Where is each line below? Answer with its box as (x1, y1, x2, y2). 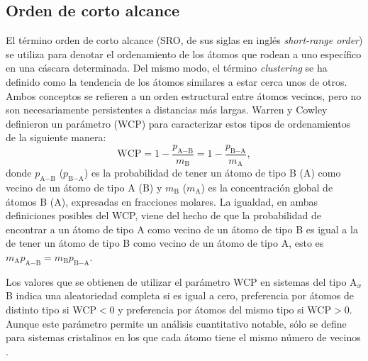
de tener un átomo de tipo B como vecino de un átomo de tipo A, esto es (6, 235, 324, 250)
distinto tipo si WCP (6, 301, 96, 316)
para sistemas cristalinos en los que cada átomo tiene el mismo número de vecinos (6, 330, 361, 345)
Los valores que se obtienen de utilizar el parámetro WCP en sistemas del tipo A (6, 274, 357, 289)
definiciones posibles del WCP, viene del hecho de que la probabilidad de (6, 208, 321, 223)
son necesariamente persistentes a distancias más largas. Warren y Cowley (6, 102, 328, 117)
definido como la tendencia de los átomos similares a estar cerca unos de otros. (6, 74, 347, 89)
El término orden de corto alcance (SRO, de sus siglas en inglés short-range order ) (6, 33, 363, 48)
